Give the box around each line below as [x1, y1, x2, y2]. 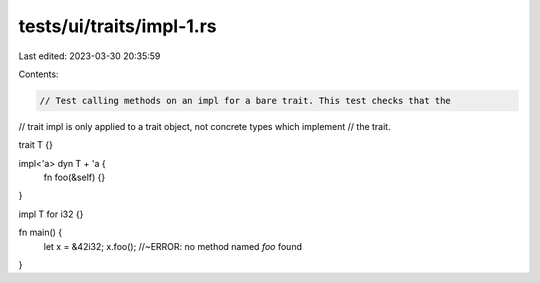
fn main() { [18, 226, 63, 239]
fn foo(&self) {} [43, 171, 106, 184]
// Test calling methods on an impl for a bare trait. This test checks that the [39, 95, 452, 106]
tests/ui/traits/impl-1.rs [18, 15, 217, 37]
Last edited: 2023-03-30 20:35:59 [18, 50, 161, 62]
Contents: [18, 68, 59, 80]
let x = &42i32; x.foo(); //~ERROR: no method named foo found [43, 240, 302, 252]
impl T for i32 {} [18, 208, 84, 220]
